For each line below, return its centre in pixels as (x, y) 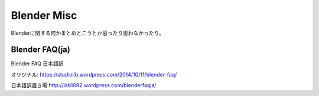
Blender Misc (44, 15)
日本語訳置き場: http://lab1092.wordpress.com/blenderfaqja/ (84, 85)
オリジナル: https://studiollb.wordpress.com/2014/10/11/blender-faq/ (94, 74)
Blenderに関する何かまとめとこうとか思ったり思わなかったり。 (88, 33)
